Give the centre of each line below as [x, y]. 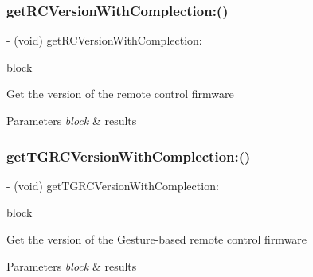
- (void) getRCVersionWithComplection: [104, 40]
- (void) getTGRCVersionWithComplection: [113, 185]
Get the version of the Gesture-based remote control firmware [157, 239]
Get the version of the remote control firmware [120, 94]
